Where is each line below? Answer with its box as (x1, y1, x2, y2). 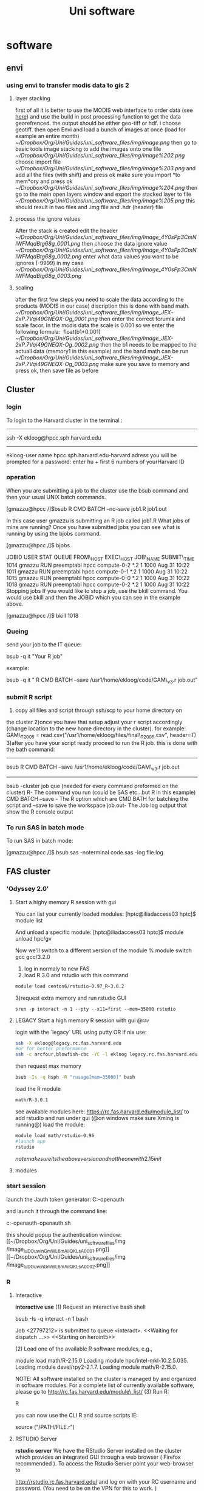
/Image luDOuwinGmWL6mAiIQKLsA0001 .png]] (6, 1245, 109, 1254)
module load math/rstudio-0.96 (15, 1132, 95, 1138)
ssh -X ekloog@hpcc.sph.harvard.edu (6, 434, 101, 441)
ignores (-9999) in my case (15, 259, 84, 266)
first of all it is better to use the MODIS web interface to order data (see (15, 106, 193, 114)
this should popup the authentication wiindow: (6, 1231, 122, 1238)
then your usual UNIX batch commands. (6, 493, 106, 500)
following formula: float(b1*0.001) (15, 328, 101, 335)
